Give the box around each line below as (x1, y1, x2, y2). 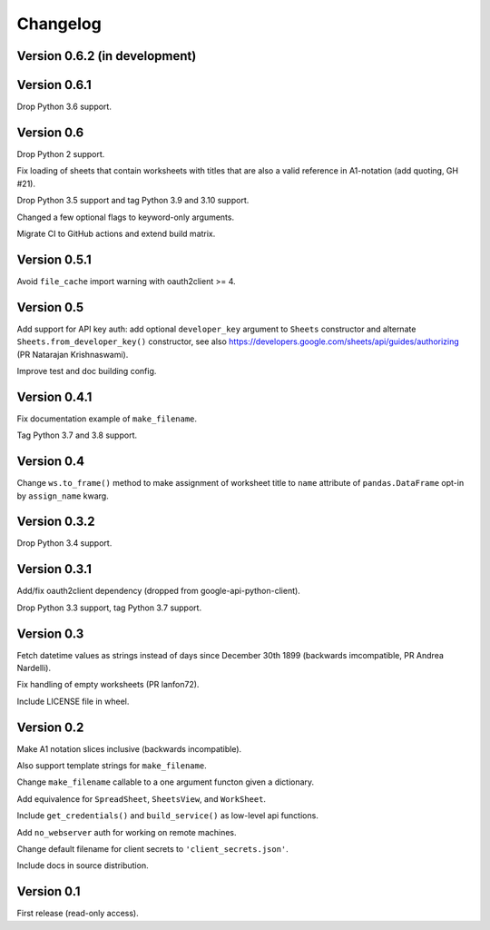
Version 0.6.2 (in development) (16, 48, 197, 64)
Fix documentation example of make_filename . (16, 413, 198, 424)
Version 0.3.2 (16, 514, 95, 529)
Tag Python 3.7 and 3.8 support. (16, 430, 138, 440)
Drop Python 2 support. (16, 148, 105, 159)
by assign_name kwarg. (16, 490, 109, 501)
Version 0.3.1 (16, 561, 93, 577)
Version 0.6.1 (16, 77, 92, 93)
